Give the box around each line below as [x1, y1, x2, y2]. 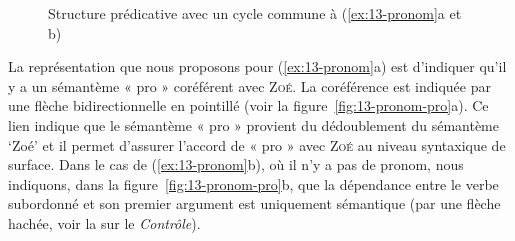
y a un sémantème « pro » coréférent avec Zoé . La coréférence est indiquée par [8, 75, 491, 96]
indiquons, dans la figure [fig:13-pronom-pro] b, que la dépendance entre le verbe [8, 173, 499, 194]
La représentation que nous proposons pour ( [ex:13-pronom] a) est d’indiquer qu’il [8, 56, 507, 77]
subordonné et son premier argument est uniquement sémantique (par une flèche [8, 193, 501, 214]
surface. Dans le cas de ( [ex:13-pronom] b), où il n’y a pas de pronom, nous [8, 154, 464, 175]
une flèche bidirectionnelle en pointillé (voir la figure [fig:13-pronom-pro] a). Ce [8, 95, 489, 116]
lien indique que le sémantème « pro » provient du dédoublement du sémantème [8, 114, 499, 135]
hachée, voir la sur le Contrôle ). [8, 212, 201, 233]
